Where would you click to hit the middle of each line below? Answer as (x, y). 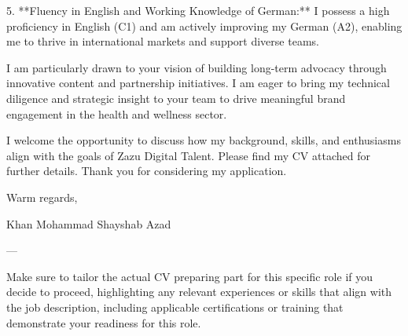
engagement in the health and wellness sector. (117, 113)
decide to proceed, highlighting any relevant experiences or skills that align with (199, 292)
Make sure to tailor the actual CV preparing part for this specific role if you (190, 276)
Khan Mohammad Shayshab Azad (89, 223)
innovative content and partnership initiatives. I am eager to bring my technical (198, 83)
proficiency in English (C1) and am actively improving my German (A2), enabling (204, 26)
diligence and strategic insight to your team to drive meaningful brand (176, 98)
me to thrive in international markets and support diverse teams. (163, 41)
